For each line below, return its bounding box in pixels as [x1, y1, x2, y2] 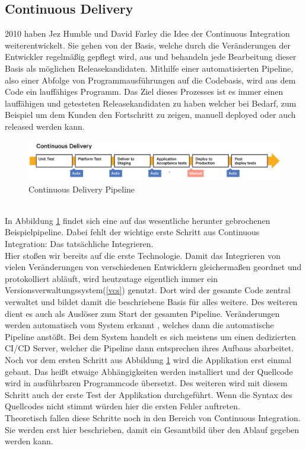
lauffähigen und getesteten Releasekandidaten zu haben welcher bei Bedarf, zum [5, 97, 297, 109]
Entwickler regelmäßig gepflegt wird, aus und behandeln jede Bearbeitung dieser [5, 50, 297, 63]
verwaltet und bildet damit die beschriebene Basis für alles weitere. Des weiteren [5, 295, 298, 307]
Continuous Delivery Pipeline [28, 182, 135, 195]
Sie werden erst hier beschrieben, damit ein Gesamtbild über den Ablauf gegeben [5, 423, 299, 435]
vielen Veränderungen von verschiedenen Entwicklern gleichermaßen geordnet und [5, 261, 302, 273]
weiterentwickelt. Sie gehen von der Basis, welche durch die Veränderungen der [5, 39, 291, 51]
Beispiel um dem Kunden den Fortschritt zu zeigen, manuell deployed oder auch [5, 108, 296, 121]
